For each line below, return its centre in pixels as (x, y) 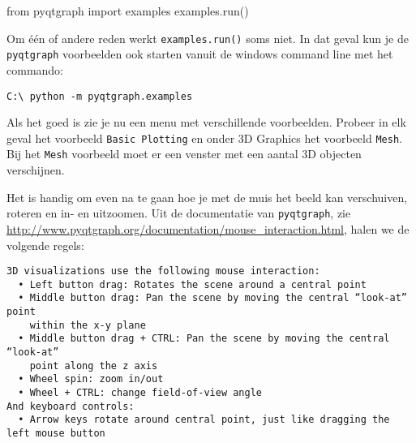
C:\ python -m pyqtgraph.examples (100, 96)
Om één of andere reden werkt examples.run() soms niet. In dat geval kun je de (208, 38)
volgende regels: (45, 245)
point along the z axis (94, 366)
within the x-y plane (88, 325)
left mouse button (56, 433)
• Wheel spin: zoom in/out (91, 379)
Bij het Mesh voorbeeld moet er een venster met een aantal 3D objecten (184, 154)
